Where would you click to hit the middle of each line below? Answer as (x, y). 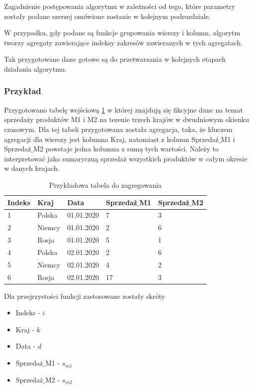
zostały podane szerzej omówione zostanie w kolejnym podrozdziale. (107, 16)
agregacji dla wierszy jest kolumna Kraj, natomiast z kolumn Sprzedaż (111, 139)
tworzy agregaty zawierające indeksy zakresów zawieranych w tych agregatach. (124, 42)
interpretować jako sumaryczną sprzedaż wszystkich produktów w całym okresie (126, 158)
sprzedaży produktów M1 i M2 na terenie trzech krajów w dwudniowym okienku (127, 119)
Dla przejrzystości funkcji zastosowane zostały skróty (84, 296)
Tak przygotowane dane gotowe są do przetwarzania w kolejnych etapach (115, 59)
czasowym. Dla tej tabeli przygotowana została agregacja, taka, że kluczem (118, 129)
